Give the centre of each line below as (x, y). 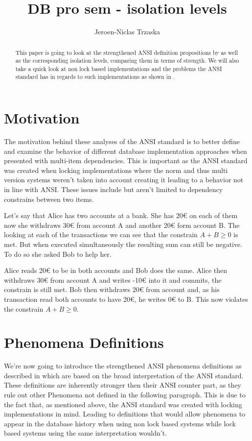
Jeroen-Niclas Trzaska (127, 32)
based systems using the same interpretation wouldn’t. (86, 433)
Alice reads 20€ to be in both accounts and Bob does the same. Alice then (116, 270)
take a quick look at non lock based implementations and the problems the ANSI (119, 68)
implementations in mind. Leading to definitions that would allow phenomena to (125, 414)
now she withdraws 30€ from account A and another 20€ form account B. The (122, 225)
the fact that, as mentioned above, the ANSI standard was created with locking (123, 404)
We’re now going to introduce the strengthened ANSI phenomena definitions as (123, 366)
